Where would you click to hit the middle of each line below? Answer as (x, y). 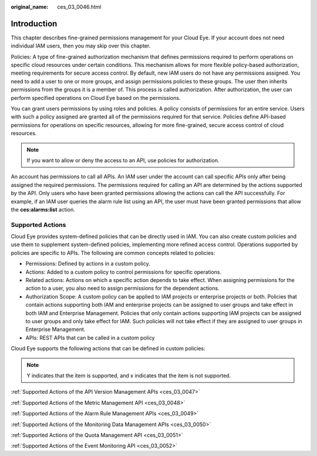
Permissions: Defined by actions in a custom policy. (88, 264)
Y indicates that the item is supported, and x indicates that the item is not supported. (129, 375)
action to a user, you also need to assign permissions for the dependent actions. (122, 289)
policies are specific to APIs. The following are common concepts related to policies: (113, 253)
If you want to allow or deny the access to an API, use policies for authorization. (123, 160)
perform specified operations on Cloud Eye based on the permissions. (96, 98)
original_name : (30, 7)
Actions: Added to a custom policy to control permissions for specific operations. (124, 272)
